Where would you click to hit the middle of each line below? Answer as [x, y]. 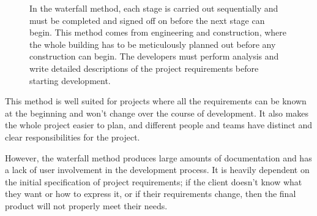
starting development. [70, 80]
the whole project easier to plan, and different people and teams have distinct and [159, 125]
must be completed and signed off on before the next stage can [147, 20]
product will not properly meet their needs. [86, 205]
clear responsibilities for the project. [73, 137]
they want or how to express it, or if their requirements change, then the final [151, 194]
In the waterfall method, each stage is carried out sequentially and [154, 8]
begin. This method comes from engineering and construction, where [158, 32]
